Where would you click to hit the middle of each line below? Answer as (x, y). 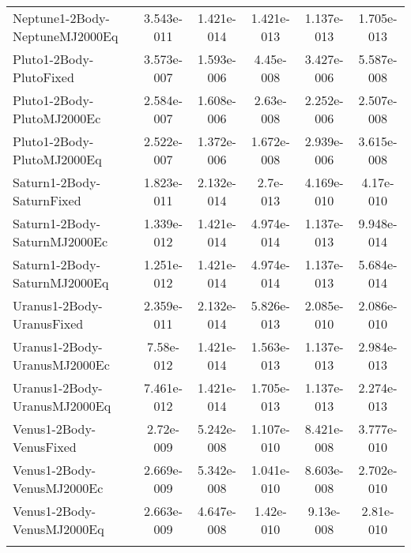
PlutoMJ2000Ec (57, 118)
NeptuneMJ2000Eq (66, 36)
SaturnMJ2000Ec (60, 241)
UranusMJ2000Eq (62, 406)
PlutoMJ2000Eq (57, 159)
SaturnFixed (47, 200)
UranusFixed (48, 324)
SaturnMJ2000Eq (61, 282)
